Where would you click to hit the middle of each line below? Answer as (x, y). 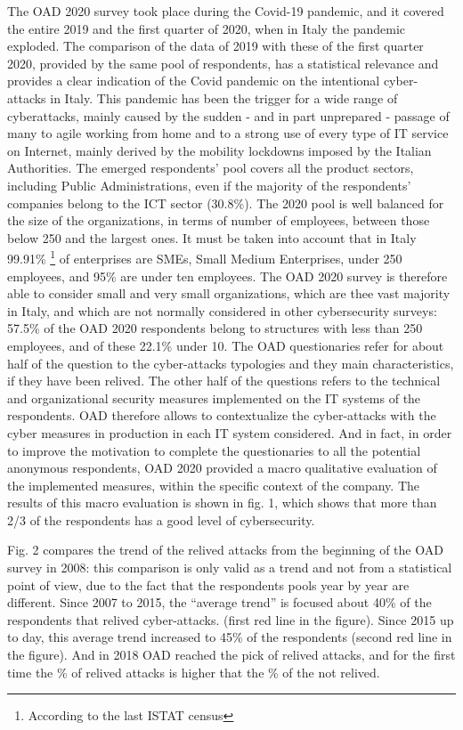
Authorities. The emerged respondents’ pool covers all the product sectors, (211, 168)
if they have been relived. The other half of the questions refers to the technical (224, 381)
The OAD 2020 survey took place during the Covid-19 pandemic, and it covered (226, 11)
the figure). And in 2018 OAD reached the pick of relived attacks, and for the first (231, 655)
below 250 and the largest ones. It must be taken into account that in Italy (212, 237)
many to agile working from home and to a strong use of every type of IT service (228, 133)
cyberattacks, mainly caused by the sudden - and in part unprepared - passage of (228, 115)
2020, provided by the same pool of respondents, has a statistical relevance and (223, 63)
